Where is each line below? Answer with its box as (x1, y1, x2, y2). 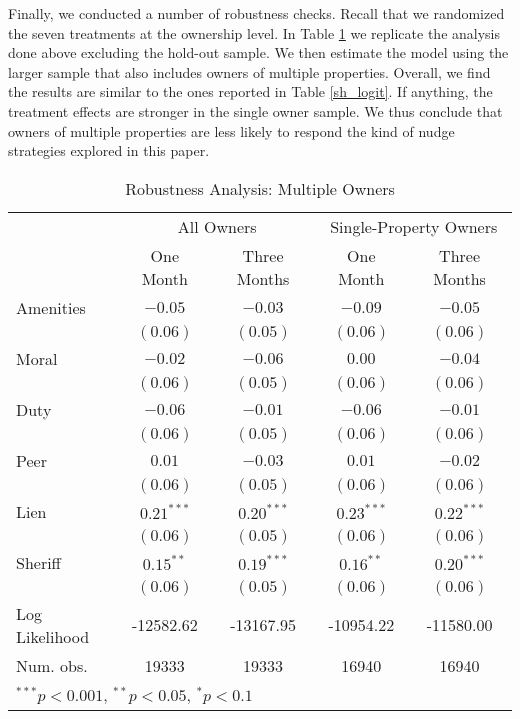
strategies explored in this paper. (8, 140, 210, 161)
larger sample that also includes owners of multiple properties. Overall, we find (8, 61, 491, 82)
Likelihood (16, 624, 90, 648)
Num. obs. (16, 653, 88, 677)
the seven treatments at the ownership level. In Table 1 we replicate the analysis (8, 22, 500, 43)
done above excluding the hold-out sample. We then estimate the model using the (8, 42, 509, 63)
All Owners (177, 214, 257, 238)
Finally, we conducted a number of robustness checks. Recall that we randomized (8, 3, 505, 23)
